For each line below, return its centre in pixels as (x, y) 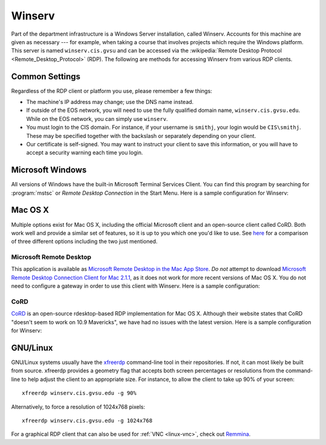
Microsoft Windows (49, 170)
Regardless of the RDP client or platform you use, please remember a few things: (112, 91)
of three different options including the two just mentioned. (85, 241)
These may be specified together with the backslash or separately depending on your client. (141, 135)
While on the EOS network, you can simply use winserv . (97, 119)
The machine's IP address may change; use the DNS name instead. (110, 102)
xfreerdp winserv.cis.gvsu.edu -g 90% (79, 393)
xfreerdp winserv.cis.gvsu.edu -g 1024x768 (87, 421)
